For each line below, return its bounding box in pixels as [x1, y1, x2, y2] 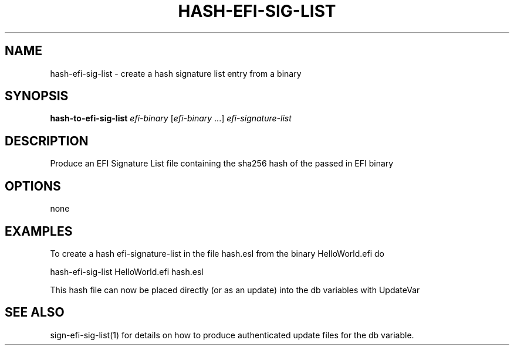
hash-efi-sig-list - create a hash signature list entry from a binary [50, 68, 302, 79]
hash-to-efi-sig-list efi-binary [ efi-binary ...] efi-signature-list [50, 113, 292, 124]
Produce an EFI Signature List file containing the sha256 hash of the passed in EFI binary [50, 158, 394, 169]
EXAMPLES [5, 223, 73, 239]
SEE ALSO [5, 305, 65, 320]
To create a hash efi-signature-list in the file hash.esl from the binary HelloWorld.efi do [50, 248, 384, 259]
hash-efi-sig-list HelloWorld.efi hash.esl [50, 266, 204, 277]
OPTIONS [5, 178, 61, 193]
